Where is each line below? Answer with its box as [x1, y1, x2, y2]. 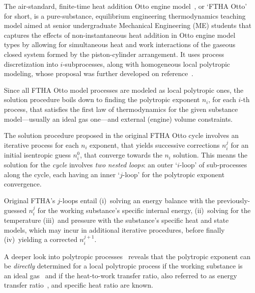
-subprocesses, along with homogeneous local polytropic [62, 58, 230, 69]
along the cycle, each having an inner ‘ [4, 169, 120, 179]
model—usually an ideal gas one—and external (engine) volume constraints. [4, 113, 233, 124]
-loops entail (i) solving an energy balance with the [60, 195, 215, 206]
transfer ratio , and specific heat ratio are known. [4, 280, 153, 290]
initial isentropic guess [4, 150, 71, 160]
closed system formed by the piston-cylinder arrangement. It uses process [4, 49, 224, 59]
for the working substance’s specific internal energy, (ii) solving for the [37, 205, 251, 215]
